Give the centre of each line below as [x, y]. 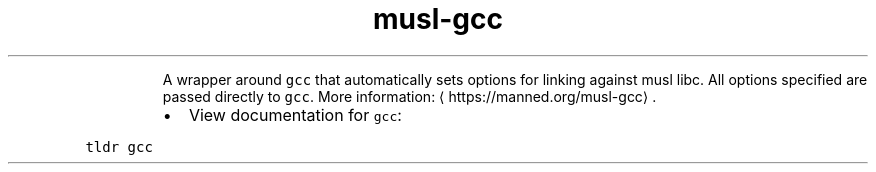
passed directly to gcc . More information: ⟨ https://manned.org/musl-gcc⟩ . [409, 96]
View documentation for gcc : [295, 114]
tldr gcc [119, 146]
